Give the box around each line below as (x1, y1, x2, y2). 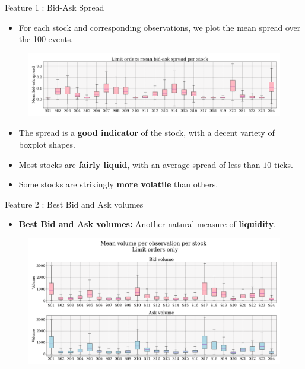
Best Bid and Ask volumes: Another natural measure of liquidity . (18, 218, 276, 230)
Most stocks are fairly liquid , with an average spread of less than (18, 158, 260, 170)
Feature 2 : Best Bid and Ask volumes (5, 198, 144, 210)
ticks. (274, 158, 293, 170)
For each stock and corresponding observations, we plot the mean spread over (18, 21, 301, 33)
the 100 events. (18, 33, 74, 45)
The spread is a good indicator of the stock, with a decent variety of (18, 126, 275, 139)
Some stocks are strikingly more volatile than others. (18, 178, 218, 190)
